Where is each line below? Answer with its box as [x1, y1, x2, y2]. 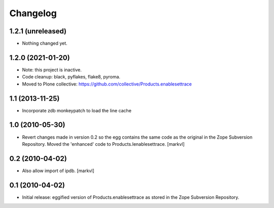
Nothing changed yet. [22, 40, 68, 47]
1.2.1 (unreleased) [9, 27, 67, 35]
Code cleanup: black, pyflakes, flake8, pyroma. [22, 74, 121, 80]
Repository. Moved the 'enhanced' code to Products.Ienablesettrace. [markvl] [22, 141, 185, 147]
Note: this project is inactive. [22, 66, 82, 73]
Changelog [9, 8, 57, 19]
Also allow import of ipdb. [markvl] [22, 168, 95, 174]
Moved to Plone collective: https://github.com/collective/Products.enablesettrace [22, 81, 192, 87]
